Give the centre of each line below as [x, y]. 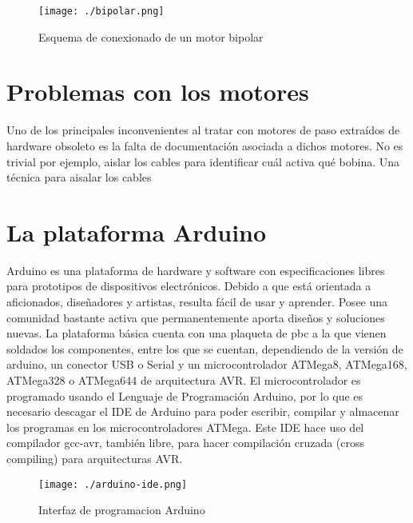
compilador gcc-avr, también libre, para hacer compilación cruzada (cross [186, 443]
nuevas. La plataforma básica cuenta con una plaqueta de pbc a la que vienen [197, 333]
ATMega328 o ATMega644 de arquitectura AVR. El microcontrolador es [184, 380]
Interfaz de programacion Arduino [122, 510]
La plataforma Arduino [137, 232]
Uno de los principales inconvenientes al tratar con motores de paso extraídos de [203, 130]
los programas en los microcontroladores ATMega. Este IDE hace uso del [185, 427]
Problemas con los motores [158, 92]
